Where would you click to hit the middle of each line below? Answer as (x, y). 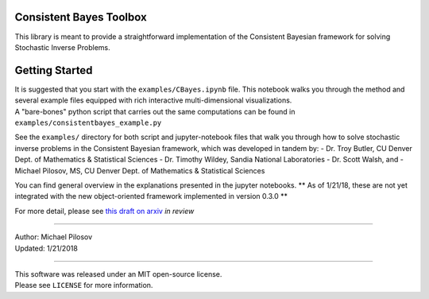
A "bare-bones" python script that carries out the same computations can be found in (155, 111)
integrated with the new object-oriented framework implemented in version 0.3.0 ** (151, 196)
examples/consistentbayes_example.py (88, 122)
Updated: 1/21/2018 (46, 248)
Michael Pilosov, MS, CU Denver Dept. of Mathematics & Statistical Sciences (140, 170)
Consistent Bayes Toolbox (81, 17)
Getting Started (54, 70)
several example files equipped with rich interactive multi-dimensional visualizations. (153, 100)
